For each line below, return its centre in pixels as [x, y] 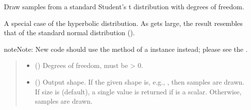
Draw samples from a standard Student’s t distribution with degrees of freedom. [124, 6]
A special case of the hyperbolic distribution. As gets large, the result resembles [124, 23]
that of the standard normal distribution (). [69, 33]
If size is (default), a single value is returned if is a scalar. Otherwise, [138, 91]
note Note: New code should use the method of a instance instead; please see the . [126, 49]
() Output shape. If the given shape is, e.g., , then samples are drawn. [140, 81]
